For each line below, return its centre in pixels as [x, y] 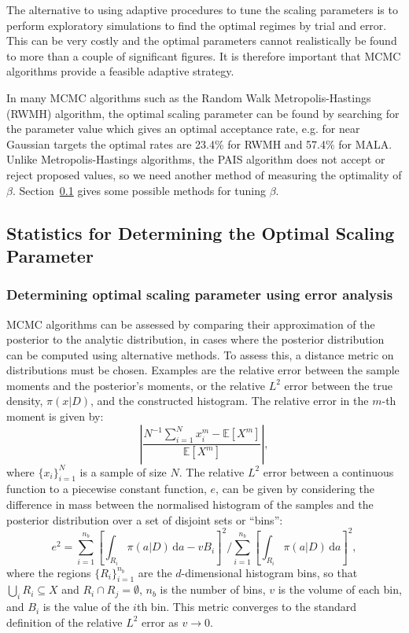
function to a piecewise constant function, [107, 489]
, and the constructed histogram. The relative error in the [230, 401]
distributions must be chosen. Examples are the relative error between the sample [203, 370]
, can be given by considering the [295, 489]
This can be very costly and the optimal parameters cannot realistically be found [202, 40]
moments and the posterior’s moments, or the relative [136, 385]
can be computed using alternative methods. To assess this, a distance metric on [200, 354]
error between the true [339, 385]
